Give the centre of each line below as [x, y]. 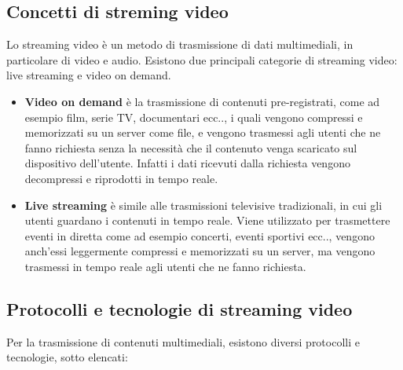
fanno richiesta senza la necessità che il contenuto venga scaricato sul [191, 147]
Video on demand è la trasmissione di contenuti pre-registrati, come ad [202, 101]
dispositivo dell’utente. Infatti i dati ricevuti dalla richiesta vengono [187, 163]
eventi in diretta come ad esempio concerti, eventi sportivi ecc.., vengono [200, 235]
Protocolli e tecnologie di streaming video [180, 308]
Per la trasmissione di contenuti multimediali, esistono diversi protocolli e [183, 341]
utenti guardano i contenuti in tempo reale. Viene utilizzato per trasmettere [207, 220]
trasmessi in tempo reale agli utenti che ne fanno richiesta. [165, 266]
